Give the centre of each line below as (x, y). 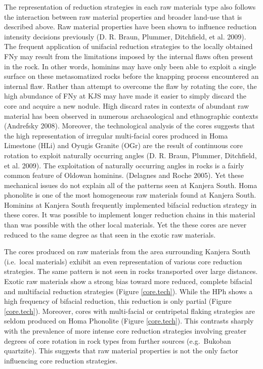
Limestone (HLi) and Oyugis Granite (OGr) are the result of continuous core (124, 145)
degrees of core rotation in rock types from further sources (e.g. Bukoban (118, 340)
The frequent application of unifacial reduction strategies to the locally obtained (128, 46)
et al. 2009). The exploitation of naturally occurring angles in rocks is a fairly (124, 165)
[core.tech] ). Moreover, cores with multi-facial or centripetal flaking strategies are (129, 311)
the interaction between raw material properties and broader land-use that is (123, 16)
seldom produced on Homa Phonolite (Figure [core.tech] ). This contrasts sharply (129, 321)
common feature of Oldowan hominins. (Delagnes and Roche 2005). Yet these (124, 175)
